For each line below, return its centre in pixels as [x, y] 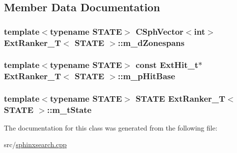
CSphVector [159, 31]
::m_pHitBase [146, 76]
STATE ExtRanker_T [181, 98]
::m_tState [69, 110]
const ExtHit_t [167, 65]
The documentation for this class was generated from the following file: [111, 128]
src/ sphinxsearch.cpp [35, 144]
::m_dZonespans [151, 42]
